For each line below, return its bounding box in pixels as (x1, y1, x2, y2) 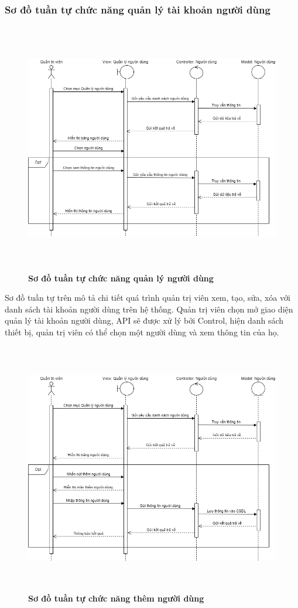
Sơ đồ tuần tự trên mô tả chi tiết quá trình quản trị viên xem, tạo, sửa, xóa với (5, 291, 290, 304)
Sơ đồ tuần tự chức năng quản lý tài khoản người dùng (5, 2, 270, 16)
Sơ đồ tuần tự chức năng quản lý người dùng (28, 271, 214, 284)
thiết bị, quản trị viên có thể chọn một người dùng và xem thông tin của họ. (5, 325, 279, 338)
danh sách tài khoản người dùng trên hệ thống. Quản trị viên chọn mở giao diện (5, 303, 293, 315)
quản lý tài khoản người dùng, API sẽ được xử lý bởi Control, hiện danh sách (5, 314, 284, 327)
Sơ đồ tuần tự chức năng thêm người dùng (28, 592, 204, 604)
